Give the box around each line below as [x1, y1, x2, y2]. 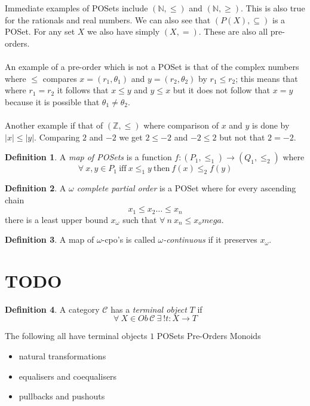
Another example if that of [5, 118, 103, 131]
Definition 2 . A [5, 181, 66, 194]
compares [42, 72, 77, 84]
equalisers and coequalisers [19, 370, 117, 382]
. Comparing [34, 130, 80, 143]
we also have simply [87, 25, 160, 38]
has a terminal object [111, 303, 187, 315]
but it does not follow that [173, 84, 271, 96]
